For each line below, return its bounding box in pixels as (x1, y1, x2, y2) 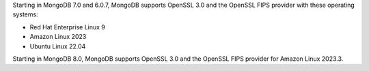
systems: (12, 10, 38, 18)
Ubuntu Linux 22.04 (29, 42, 86, 51)
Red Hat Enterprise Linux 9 (29, 23, 106, 31)
